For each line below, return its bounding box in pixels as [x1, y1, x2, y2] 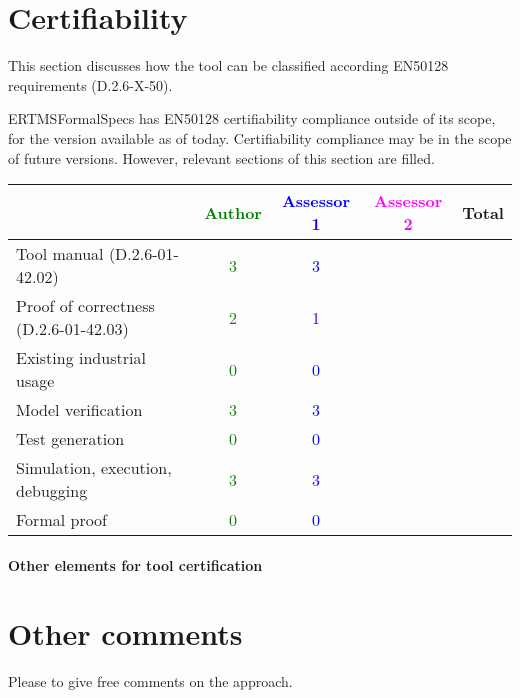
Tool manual [16, 242, 104, 266]
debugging [16, 479, 88, 503]
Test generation [16, 427, 125, 451]
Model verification [16, 398, 143, 422]
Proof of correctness [16, 294, 155, 318]
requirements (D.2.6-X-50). [8, 74, 173, 95]
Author [204, 200, 262, 224]
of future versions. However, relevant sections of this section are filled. [8, 147, 435, 168]
